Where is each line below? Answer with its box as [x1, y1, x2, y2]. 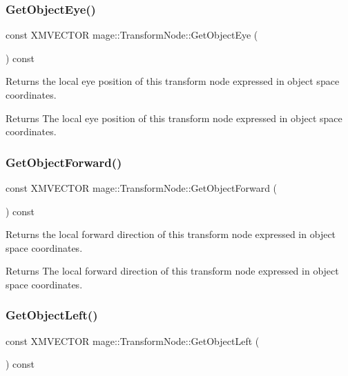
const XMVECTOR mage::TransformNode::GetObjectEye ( [6, 28, 258, 42]
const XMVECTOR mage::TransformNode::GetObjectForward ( [6, 181, 278, 195]
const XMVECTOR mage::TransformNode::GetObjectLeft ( [6, 333, 260, 348]
